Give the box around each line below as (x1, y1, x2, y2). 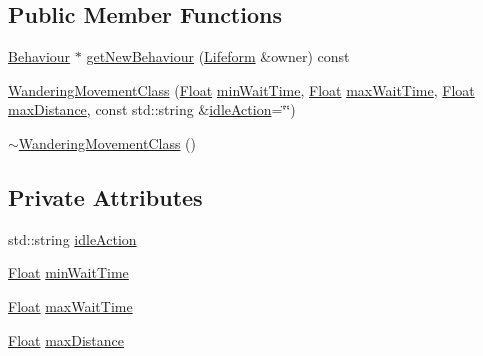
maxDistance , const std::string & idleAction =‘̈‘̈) (8, 99, 296, 120)
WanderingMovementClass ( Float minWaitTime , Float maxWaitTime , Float (8, 79, 475, 100)
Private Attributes (8, 181, 203, 212)
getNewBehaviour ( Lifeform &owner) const (86, 46, 350, 67)
